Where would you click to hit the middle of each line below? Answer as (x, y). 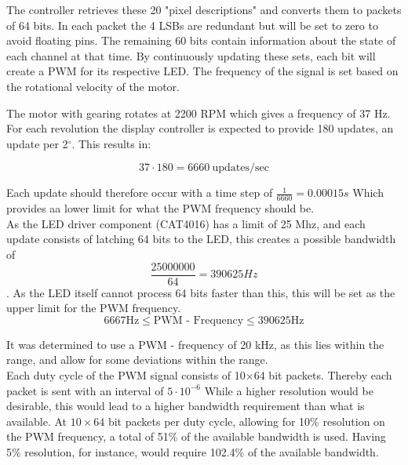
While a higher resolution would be (289, 390)
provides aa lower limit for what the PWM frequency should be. (160, 208)
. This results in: (111, 143)
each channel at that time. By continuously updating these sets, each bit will (191, 55)
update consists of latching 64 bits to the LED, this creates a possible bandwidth (201, 239)
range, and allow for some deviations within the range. (137, 360)
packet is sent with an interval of (85, 390)
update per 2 (37, 143)
